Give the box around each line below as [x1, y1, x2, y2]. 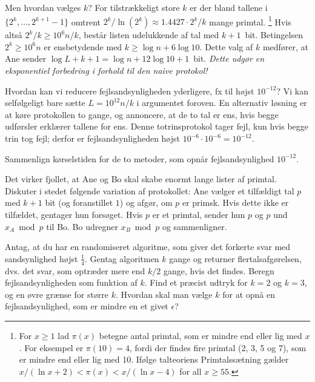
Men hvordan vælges [5, 1, 81, 13]
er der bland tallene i [190, 1, 268, 13]
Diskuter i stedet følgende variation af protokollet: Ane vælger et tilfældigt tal [5, 184, 294, 197]
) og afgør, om [119, 196, 173, 209]
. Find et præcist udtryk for [144, 276, 248, 289]
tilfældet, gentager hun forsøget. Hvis [5, 208, 143, 220]
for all [179, 364, 202, 377]
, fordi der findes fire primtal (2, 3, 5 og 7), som [129, 341, 307, 354]
